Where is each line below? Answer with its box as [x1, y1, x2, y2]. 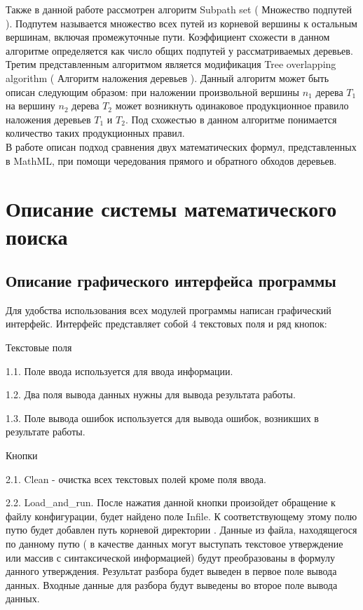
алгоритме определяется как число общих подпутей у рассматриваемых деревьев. [6, 43, 353, 57]
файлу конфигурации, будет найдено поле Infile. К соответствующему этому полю [6, 508, 357, 523]
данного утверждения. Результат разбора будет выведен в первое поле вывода [6, 564, 337, 578]
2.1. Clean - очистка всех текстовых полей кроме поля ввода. [6, 471, 266, 486]
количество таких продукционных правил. [6, 126, 185, 140]
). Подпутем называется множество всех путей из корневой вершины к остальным [6, 15, 357, 30]
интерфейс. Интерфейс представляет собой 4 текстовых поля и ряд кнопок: [6, 316, 327, 331]
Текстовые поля [6, 340, 72, 355]
